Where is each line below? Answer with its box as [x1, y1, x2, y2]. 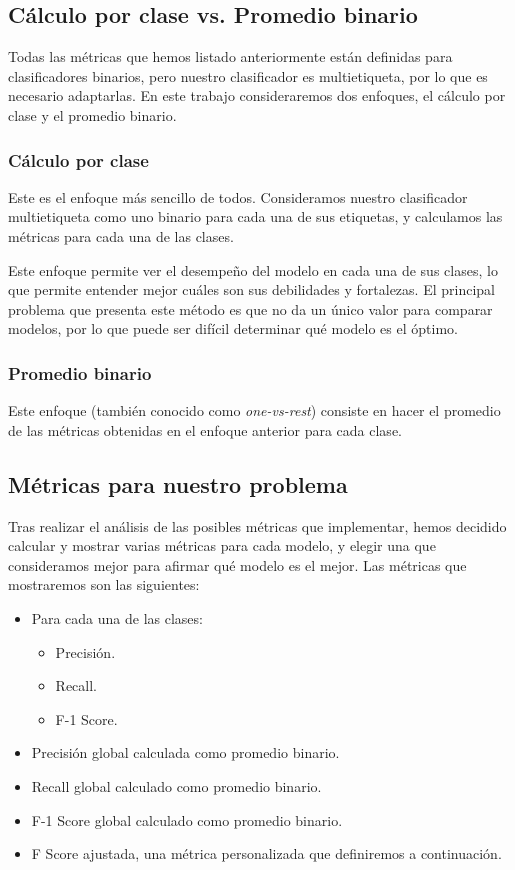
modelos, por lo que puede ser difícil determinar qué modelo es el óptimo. [8, 318, 458, 339]
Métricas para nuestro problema [8, 468, 348, 499]
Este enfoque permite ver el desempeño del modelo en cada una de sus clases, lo [8, 259, 498, 280]
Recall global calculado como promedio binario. [31, 775, 322, 796]
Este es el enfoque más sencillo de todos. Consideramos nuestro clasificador [8, 186, 468, 207]
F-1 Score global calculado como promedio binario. [31, 809, 343, 830]
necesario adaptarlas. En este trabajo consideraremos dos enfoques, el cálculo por [8, 85, 506, 106]
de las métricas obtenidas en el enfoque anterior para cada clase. [8, 419, 402, 440]
